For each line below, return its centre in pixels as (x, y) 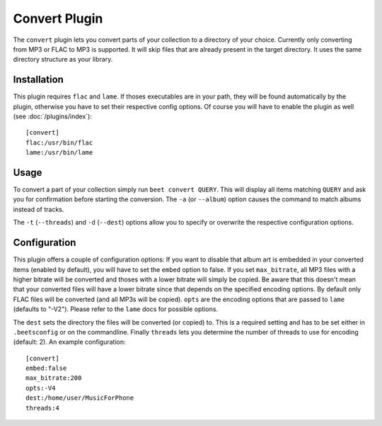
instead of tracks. (39, 209)
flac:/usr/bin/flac (59, 142)
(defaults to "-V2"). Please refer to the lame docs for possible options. (116, 309)
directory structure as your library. (63, 60)
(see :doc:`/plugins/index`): (52, 116)
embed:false (46, 368)
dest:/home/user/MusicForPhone (80, 398)
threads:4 (42, 408)
